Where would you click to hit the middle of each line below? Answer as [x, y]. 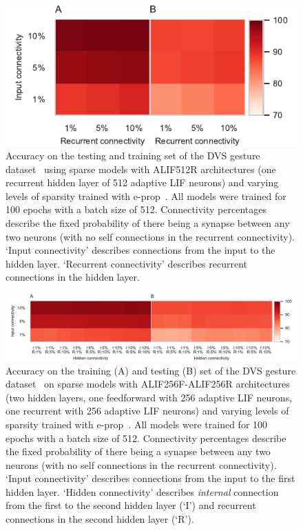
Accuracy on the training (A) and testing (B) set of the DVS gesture [151, 370]
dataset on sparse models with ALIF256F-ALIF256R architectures [148, 384]
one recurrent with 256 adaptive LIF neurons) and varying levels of [147, 411]
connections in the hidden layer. [73, 277]
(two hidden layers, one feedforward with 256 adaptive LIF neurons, [149, 397]
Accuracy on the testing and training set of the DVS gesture [133, 156]
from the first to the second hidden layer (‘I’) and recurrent [131, 505]
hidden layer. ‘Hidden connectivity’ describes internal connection [142, 491]
